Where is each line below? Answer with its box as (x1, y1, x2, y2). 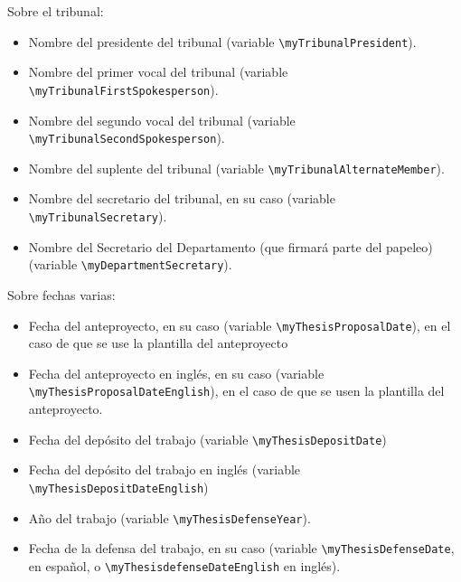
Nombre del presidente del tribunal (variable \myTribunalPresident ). (28, 32, 417, 51)
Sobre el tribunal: (7, 2, 104, 20)
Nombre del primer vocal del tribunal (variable (28, 62, 288, 81)
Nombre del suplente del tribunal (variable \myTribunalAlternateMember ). (28, 158, 445, 177)
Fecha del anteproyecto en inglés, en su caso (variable (28, 363, 325, 382)
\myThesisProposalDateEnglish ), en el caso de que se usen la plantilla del (28, 381, 445, 400)
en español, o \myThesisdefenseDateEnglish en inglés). (28, 556, 341, 575)
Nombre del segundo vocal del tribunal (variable (28, 110, 296, 129)
